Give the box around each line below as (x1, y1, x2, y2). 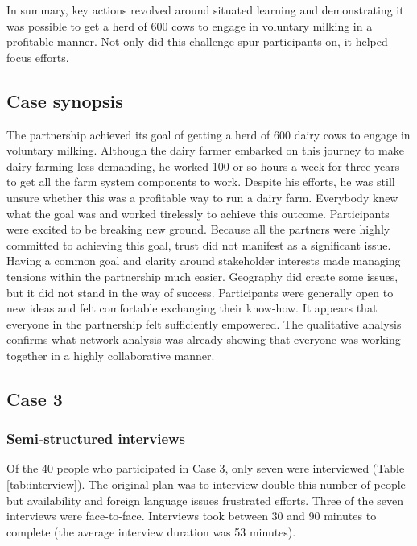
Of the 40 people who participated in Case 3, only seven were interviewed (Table (6, 460, 405, 477)
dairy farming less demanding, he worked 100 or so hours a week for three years (6, 157, 400, 174)
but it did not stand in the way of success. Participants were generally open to (6, 283, 394, 300)
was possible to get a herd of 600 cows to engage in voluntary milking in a (6, 17, 373, 34)
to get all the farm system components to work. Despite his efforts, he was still (6, 173, 395, 190)
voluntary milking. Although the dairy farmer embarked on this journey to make (6, 142, 404, 159)
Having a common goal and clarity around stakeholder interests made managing (6, 252, 401, 269)
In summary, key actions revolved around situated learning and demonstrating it (6, 2, 404, 18)
